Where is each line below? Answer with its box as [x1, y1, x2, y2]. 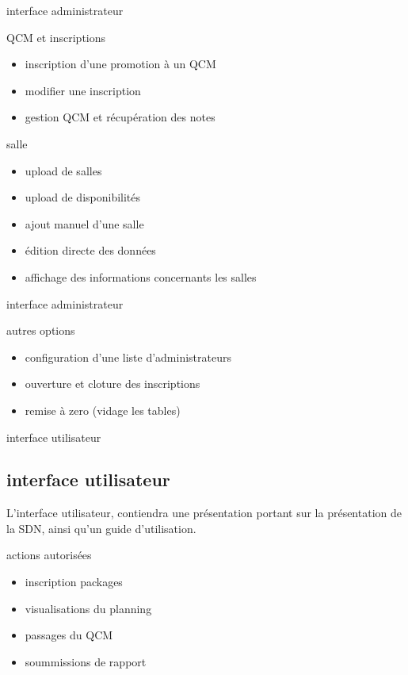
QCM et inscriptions [6, 29, 106, 45]
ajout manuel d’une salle [25, 215, 144, 232]
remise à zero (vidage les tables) [25, 401, 181, 418]
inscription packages [25, 573, 123, 590]
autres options [6, 322, 75, 339]
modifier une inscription [25, 82, 141, 98]
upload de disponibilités [25, 189, 141, 205]
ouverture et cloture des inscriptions [25, 375, 200, 392]
